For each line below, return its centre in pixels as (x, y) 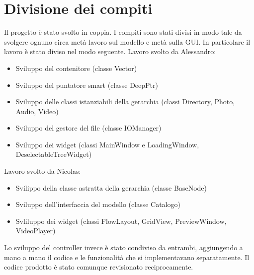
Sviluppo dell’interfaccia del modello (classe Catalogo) (98, 204)
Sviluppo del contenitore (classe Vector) (76, 68)
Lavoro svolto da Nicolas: (42, 171)
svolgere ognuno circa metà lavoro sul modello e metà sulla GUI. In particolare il (127, 41)
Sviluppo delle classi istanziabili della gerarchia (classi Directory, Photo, (125, 102)
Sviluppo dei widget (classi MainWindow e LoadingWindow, (107, 144)
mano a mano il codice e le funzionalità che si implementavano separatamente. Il (127, 257)
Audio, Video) (37, 111)
